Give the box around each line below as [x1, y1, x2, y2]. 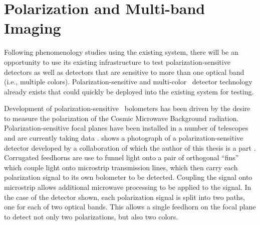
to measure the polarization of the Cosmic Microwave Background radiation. [4, 113, 239, 123]
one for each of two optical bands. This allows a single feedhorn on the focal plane [4, 201, 256, 212]
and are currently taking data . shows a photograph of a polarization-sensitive [4, 133, 243, 143]
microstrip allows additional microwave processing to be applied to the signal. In [4, 182, 251, 192]
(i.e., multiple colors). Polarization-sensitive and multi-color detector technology [4, 76, 252, 87]
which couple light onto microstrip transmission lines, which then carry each [4, 162, 238, 172]
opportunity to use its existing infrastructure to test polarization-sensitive [4, 56, 230, 67]
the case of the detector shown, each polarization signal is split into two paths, [4, 191, 245, 202]
